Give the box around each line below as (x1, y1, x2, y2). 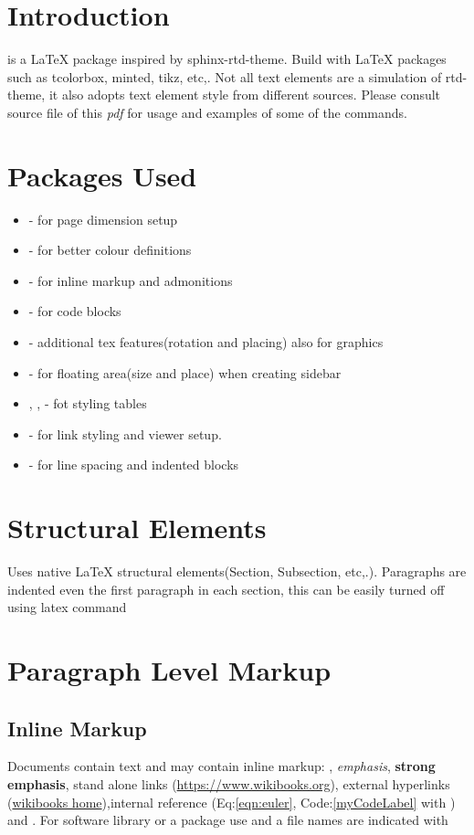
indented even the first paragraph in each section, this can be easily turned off (7, 579, 445, 598)
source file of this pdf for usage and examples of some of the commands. (7, 102, 408, 122)
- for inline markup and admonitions (28, 270, 233, 290)
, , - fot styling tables (28, 394, 147, 413)
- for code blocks (28, 301, 121, 321)
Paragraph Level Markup (7, 651, 332, 689)
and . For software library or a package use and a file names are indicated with (7, 810, 448, 830)
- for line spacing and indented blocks (28, 455, 239, 474)
